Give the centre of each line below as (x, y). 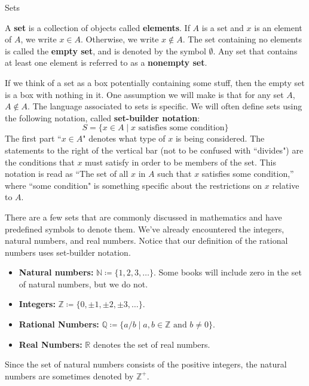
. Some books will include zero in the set (228, 272)
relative (286, 185)
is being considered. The (220, 138)
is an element (278, 27)
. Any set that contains (255, 50)
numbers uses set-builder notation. (68, 252)
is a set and (223, 27)
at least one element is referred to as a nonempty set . (106, 62)
